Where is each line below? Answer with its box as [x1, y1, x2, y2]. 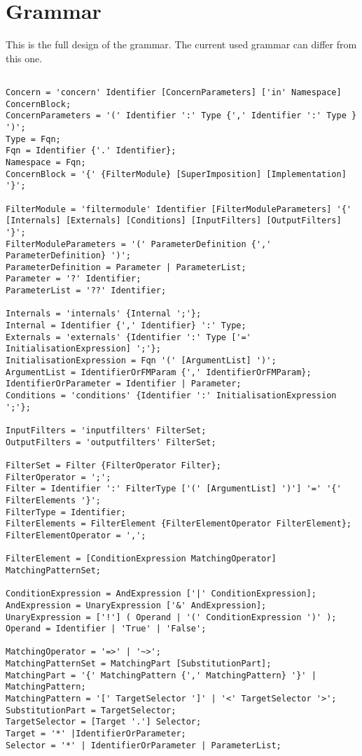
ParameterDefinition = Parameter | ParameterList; [6, 262, 246, 272]
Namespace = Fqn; [6, 157, 86, 167]
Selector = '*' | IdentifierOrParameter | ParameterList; [6, 740, 281, 750]
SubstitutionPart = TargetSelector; [6, 705, 176, 715]
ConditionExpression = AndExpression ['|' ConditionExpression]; [6, 589, 316, 599]
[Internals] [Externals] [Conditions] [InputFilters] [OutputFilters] [6, 216, 342, 226]
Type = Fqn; [6, 134, 61, 144]
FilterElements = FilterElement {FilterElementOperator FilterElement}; [6, 519, 351, 529]
